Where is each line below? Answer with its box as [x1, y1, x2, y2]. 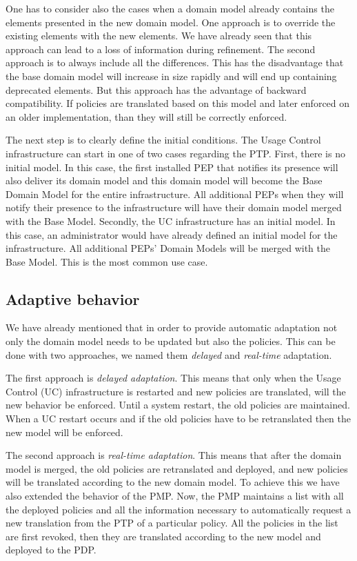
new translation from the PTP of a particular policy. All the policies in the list [6, 515, 338, 530]
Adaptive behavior [6, 288, 140, 309]
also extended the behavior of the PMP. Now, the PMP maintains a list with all [6, 489, 344, 503]
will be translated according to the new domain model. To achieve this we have [6, 475, 340, 489]
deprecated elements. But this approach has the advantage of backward [6, 82, 307, 97]
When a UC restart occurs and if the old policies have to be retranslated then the [6, 411, 351, 426]
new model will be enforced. [6, 424, 123, 439]
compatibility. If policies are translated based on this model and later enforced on [6, 96, 350, 110]
